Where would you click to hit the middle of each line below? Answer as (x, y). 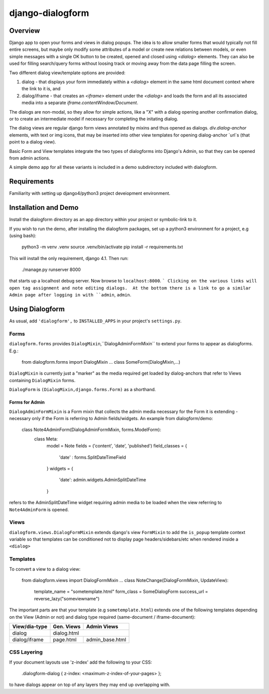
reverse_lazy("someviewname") (67, 598)
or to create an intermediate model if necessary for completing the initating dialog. (94, 119)
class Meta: (46, 439)
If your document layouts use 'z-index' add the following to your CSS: (81, 662)
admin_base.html (106, 639)
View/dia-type (30, 626)
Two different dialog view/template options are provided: (67, 73)
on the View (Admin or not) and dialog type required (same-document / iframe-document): (102, 617)
